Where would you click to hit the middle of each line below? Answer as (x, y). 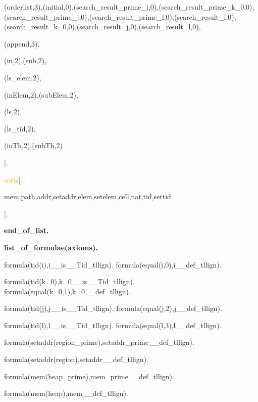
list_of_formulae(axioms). (51, 247)
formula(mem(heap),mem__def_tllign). (66, 393)
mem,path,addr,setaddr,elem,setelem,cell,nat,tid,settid (88, 196)
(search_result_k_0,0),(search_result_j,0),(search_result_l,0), (102, 27)
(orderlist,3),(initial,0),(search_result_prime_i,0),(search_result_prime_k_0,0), (129, 7)
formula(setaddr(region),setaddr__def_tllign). (76, 359)
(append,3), (22, 43)
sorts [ (12, 179)
